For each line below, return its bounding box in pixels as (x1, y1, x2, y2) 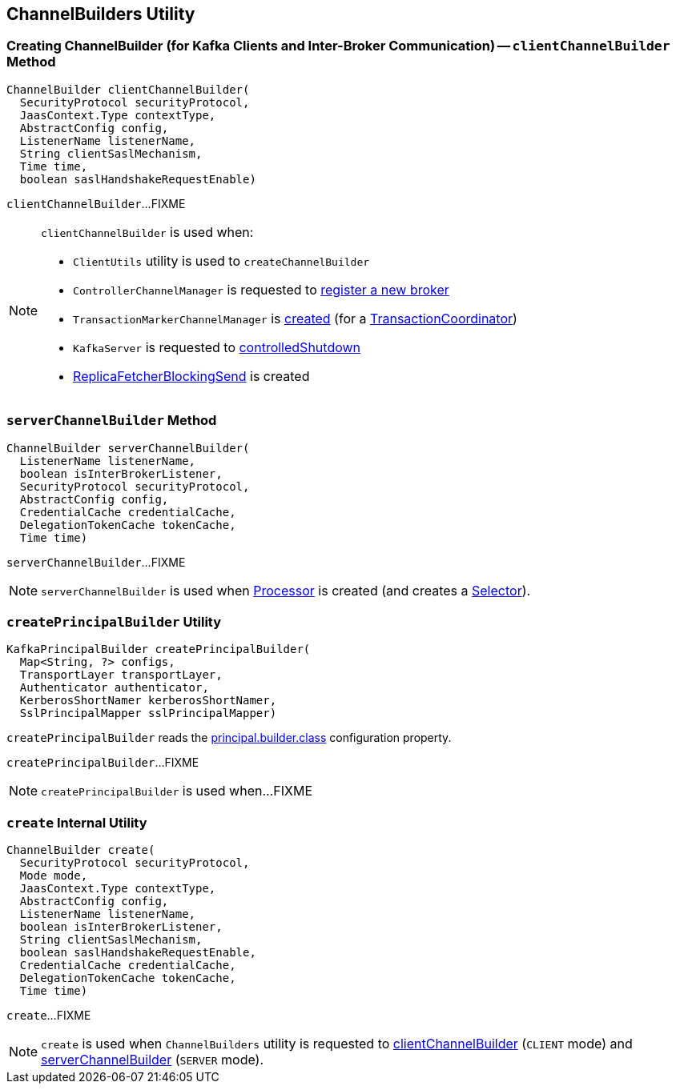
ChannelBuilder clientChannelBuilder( (6, 82, 250, 96)
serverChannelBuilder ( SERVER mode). (41, 1052, 264, 1068)
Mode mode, (19, 869, 88, 883)
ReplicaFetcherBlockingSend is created (73, 367, 310, 384)
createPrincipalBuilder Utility (6, 613, 222, 630)
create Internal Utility (6, 814, 147, 831)
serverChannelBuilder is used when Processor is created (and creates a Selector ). (41, 582, 531, 599)
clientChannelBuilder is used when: (41, 223, 254, 240)
